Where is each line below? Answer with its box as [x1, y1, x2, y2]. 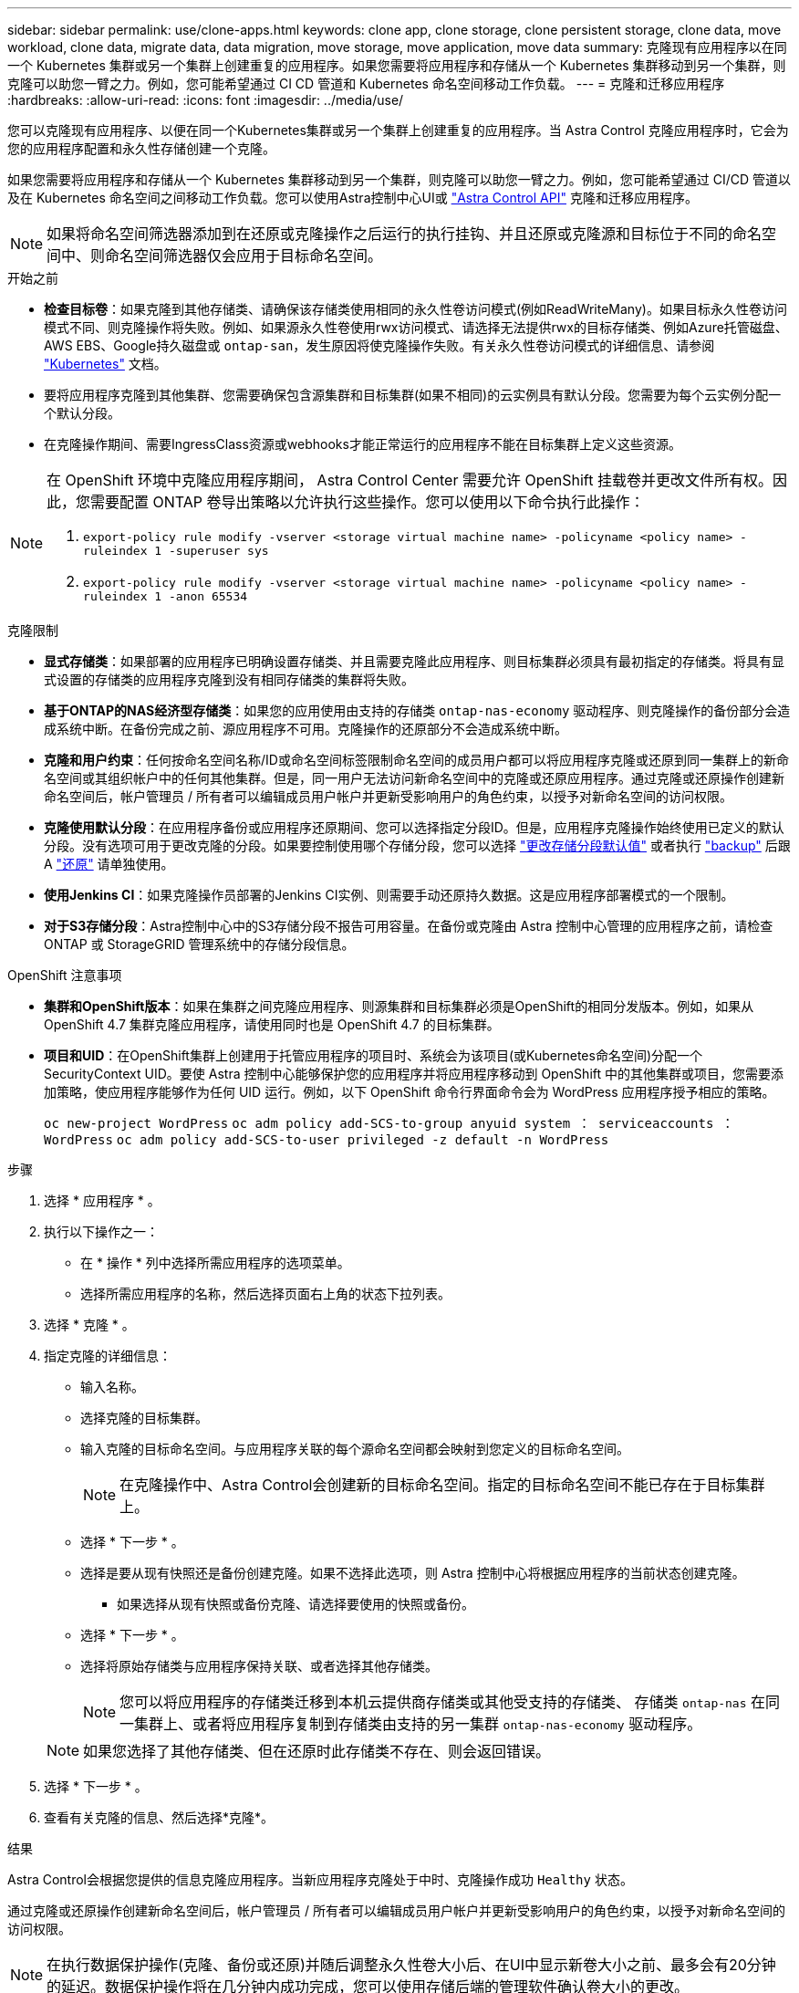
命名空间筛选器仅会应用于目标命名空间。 [105, 246, 383, 265]
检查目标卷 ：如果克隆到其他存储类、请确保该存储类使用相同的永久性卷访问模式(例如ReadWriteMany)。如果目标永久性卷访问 [44, 301, 787, 317]
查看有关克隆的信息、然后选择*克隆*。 [44, 1810, 275, 1825]
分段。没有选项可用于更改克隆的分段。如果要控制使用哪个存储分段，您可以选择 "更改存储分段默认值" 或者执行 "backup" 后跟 [44, 838, 791, 853]
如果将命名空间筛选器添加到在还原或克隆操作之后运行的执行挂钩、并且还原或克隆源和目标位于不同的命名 [47, 224, 763, 243]
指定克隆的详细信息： [44, 1348, 171, 1363]
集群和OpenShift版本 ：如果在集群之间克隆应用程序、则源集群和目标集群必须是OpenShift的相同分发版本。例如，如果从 [44, 998, 754, 1014]
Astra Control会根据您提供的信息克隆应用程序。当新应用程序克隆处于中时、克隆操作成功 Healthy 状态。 [7, 1872, 633, 1887]
